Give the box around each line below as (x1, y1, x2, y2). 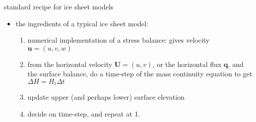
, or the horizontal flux (152, 59, 222, 69)
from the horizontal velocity (27, 59, 112, 69)
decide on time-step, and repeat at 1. (27, 109, 140, 119)
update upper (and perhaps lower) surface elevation (27, 92, 185, 102)
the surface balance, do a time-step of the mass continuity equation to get (27, 68, 253, 79)
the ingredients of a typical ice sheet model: (15, 18, 149, 28)
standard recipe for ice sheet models (4, 1, 114, 11)
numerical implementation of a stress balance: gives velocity (27, 35, 210, 45)
